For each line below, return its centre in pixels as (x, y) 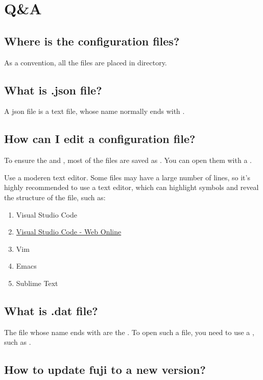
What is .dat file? (51, 310)
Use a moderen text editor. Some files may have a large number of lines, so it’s (127, 177)
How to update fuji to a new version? (105, 370)
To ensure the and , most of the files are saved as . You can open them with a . (128, 160)
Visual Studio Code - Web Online (69, 232)
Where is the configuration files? (92, 41)
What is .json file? (53, 90)
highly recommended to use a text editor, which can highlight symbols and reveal (131, 187)
